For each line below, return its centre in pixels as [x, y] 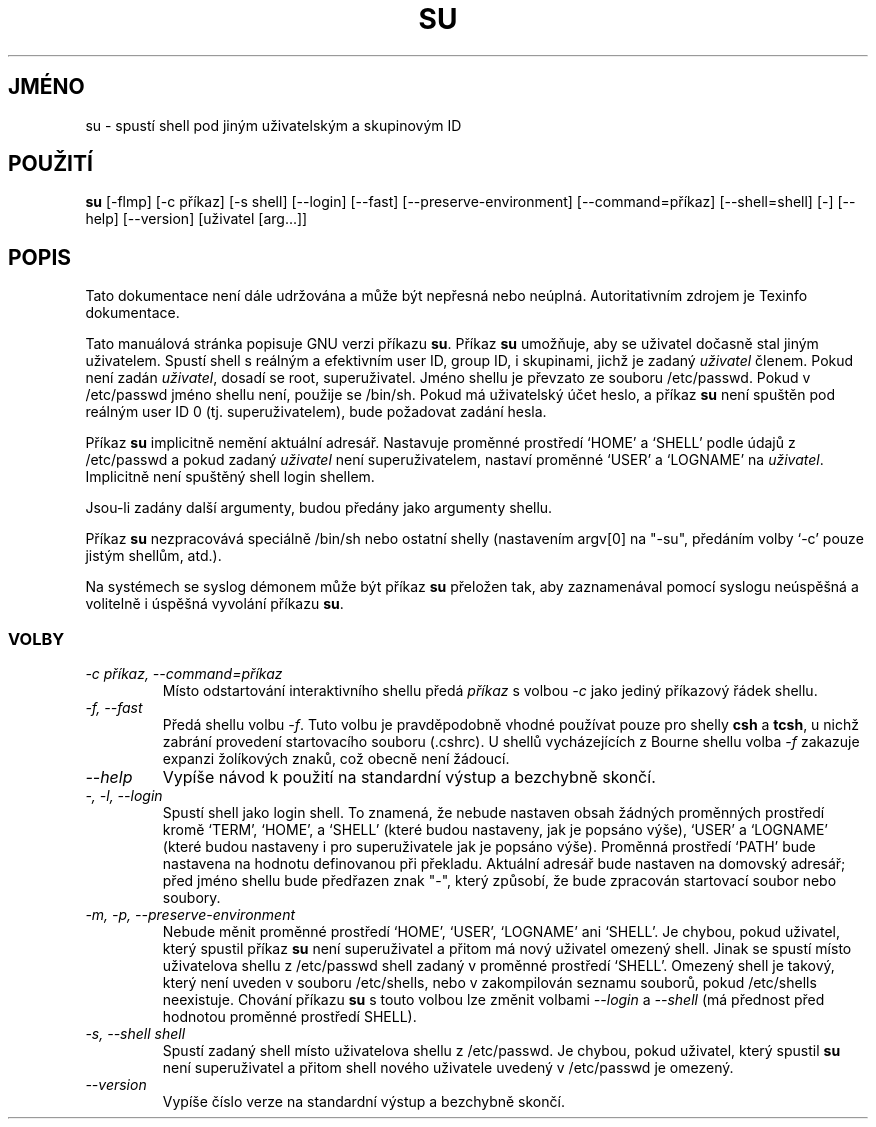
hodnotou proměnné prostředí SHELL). [289, 1017]
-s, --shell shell [135, 1034]
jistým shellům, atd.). [153, 556]
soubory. [191, 898]
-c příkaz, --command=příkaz [184, 674]
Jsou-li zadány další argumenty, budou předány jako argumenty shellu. [319, 508]
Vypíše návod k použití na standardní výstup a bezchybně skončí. [409, 777]
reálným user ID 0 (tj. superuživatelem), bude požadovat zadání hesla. [316, 412]
